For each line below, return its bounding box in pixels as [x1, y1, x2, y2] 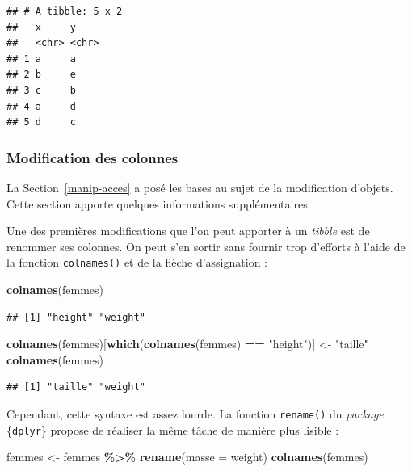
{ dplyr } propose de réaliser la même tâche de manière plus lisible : [6, 421, 339, 438]
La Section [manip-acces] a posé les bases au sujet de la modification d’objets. [6, 179, 393, 196]
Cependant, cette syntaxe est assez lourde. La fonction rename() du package [6, 405, 384, 422]
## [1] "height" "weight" [6, 311, 145, 323]
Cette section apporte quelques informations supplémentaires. [6, 195, 311, 212]
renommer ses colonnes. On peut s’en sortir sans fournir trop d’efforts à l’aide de [6, 238, 406, 254]
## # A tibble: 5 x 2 [6, 6, 123, 17]
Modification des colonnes [6, 147, 179, 167]
